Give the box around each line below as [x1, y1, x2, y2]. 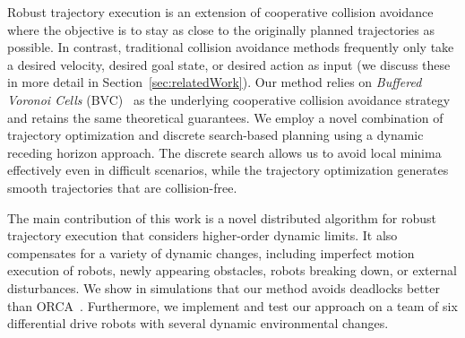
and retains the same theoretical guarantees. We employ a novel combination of [7, 108, 443, 126]
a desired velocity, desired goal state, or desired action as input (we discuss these [7, 55, 451, 74]
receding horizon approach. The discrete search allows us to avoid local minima [7, 143, 442, 161]
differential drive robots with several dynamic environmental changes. [7, 314, 389, 333]
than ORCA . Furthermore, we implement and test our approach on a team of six [7, 296, 458, 315]
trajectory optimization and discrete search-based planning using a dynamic [7, 126, 424, 144]
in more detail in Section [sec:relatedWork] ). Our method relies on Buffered [7, 73, 422, 91]
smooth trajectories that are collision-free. [7, 178, 237, 196]
